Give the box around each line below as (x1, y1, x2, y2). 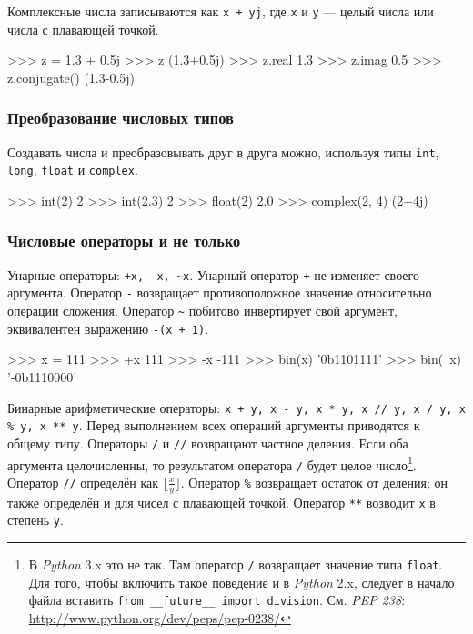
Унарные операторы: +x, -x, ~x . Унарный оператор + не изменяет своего (7, 265, 419, 284)
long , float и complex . (7, 160, 138, 179)
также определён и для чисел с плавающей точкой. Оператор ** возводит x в (7, 492, 436, 511)
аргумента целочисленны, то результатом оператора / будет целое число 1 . (7, 452, 417, 474)
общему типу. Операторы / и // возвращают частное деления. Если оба (7, 433, 408, 452)
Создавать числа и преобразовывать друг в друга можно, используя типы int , (7, 142, 439, 161)
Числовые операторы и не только (7, 229, 241, 252)
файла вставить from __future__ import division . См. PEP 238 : (28, 590, 406, 609)
